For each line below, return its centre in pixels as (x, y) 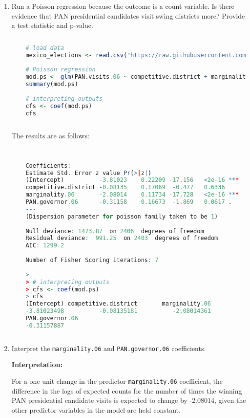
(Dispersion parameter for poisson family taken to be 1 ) (122, 216)
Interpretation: (37, 364)
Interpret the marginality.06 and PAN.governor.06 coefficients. (109, 348)
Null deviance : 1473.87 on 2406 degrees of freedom (115, 231)
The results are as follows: (50, 136)
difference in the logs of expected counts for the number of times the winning (127, 390)
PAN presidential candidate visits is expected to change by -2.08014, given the (129, 400)
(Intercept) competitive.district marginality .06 (118, 304)
